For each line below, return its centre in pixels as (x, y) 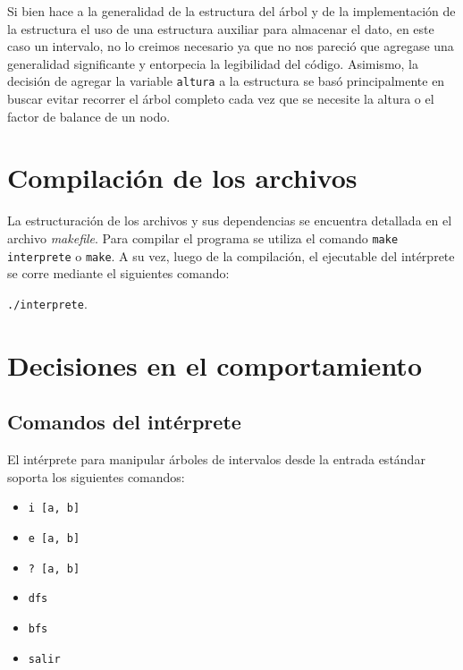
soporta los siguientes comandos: (96, 476)
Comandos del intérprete (124, 422)
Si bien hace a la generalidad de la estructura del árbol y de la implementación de (231, 11)
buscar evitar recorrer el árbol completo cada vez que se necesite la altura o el (221, 99)
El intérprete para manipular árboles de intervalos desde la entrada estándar (216, 459)
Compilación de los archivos (182, 178)
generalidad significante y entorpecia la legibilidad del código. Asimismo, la (213, 63)
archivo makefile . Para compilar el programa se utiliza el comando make (203, 237)
